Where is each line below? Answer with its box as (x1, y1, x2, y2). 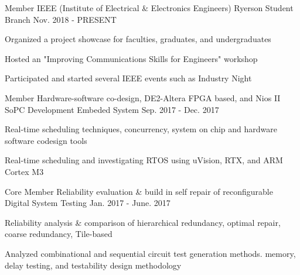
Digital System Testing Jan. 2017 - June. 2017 (5, 197, 171, 209)
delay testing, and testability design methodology (5, 259, 182, 271)
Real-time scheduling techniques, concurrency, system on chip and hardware (5, 123, 277, 135)
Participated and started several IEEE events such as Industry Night (5, 72, 252, 84)
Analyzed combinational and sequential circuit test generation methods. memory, (5, 247, 296, 259)
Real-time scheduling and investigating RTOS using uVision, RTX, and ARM (5, 154, 283, 166)
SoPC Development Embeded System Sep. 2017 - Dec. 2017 (5, 103, 219, 115)
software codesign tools (5, 134, 87, 146)
